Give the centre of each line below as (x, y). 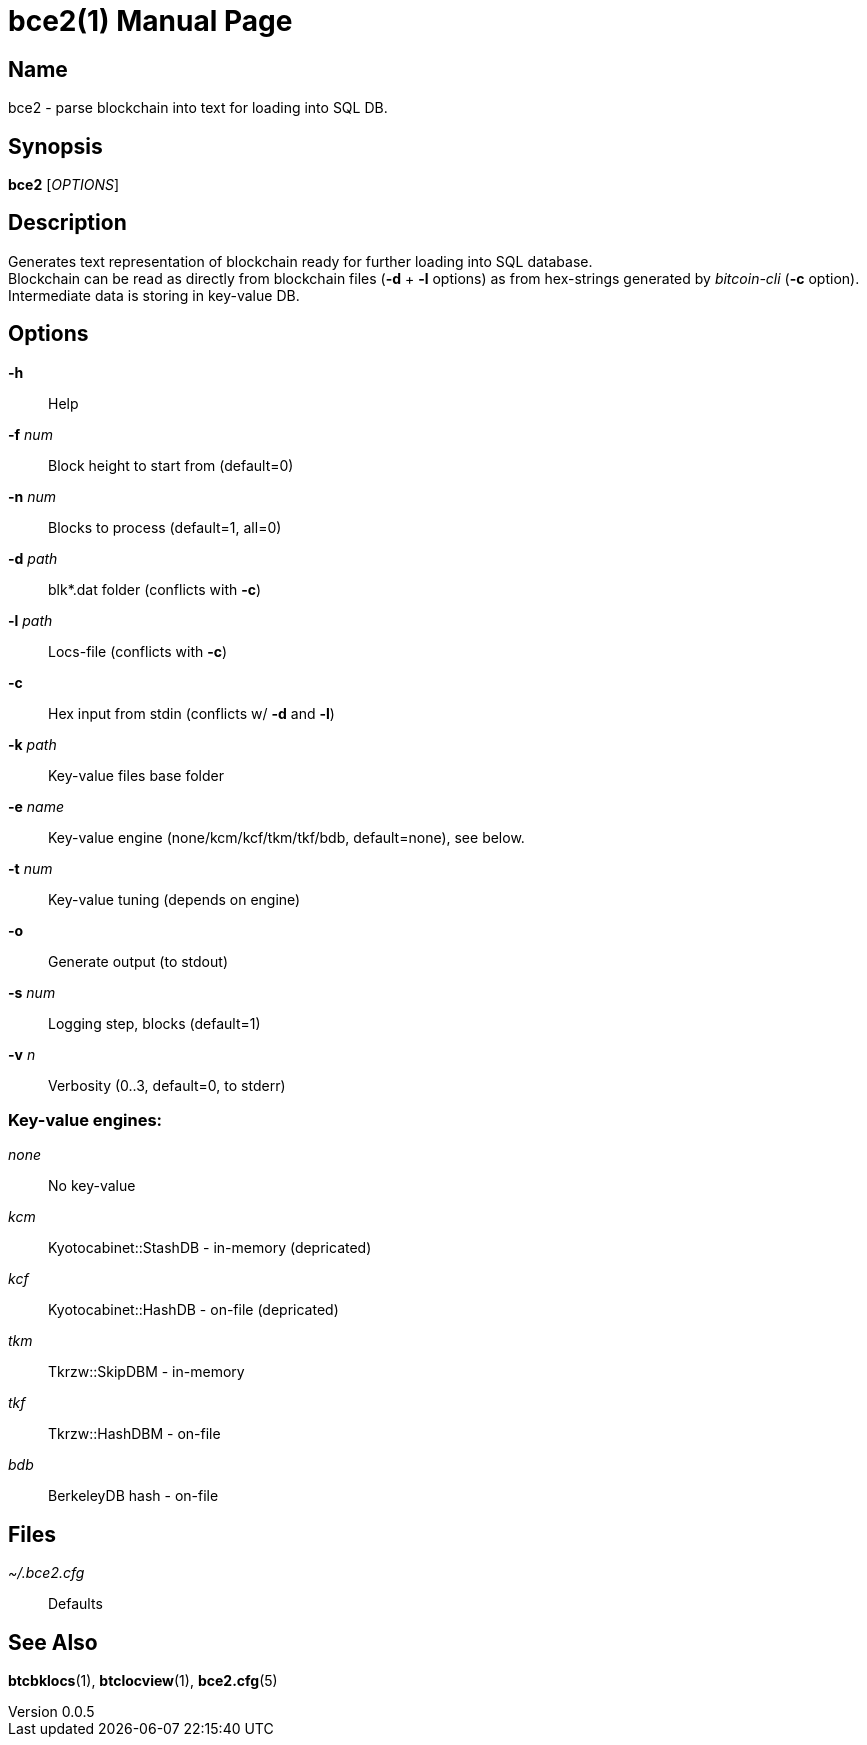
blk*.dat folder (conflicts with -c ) (155, 589)
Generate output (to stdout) (138, 961)
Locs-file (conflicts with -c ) (138, 651)
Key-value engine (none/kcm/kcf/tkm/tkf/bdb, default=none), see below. (286, 837)
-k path (32, 744)
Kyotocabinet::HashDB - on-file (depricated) (193, 1310)
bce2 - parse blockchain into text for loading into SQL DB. (198, 108)
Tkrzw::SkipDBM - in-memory (146, 1372)
